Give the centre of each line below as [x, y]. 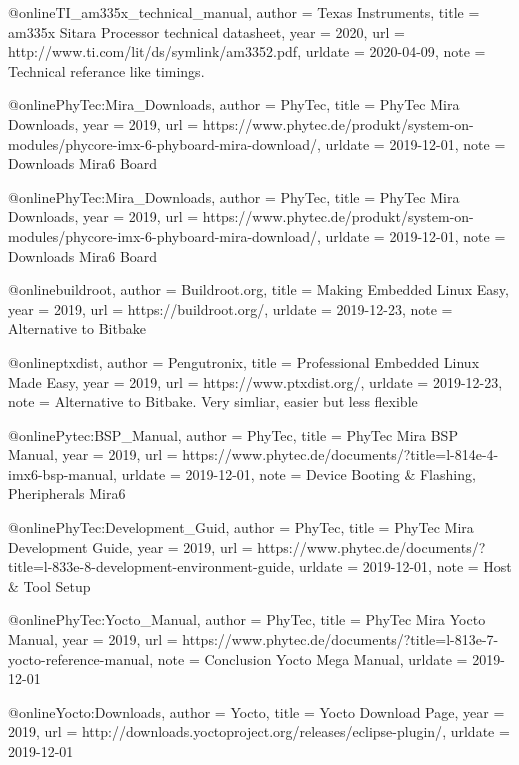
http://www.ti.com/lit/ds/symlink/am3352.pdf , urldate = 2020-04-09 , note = [247, 51]
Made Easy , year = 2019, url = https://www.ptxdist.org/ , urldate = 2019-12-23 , [255, 381]
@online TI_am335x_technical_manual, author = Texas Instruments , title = [244, 12]
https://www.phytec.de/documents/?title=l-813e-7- [340, 639]
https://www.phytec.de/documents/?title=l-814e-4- [340, 454]
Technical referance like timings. [106, 70]
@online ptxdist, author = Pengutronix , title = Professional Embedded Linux [244, 361]
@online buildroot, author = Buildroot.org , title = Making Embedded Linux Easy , [258, 289]
